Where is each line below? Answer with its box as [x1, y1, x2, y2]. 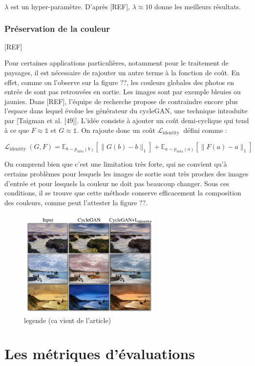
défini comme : [183, 125, 227, 135]
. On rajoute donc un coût [77, 125, 155, 135]
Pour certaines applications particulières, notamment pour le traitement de [4, 58, 229, 68]
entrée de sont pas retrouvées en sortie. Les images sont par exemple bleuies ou [4, 86, 241, 97]
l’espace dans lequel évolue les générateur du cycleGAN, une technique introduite [4, 106, 248, 116]
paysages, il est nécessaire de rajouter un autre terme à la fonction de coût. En [4, 67, 240, 77]
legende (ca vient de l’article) [24, 315, 111, 325]
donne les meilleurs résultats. [154, 1, 241, 11]
